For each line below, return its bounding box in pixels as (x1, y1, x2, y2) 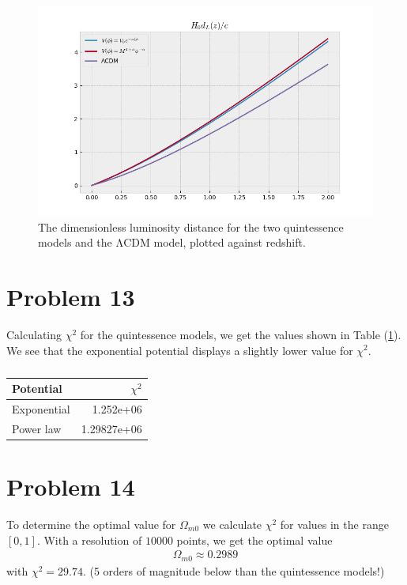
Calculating (6, 326, 62, 342)
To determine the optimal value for (6, 516, 176, 532)
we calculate (202, 516, 262, 532)
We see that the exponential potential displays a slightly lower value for (6, 342, 353, 358)
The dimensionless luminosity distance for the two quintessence (38, 218, 344, 235)
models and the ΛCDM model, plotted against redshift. (38, 234, 306, 251)
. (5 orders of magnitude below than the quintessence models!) (82, 562, 385, 579)
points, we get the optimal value (176, 531, 333, 548)
